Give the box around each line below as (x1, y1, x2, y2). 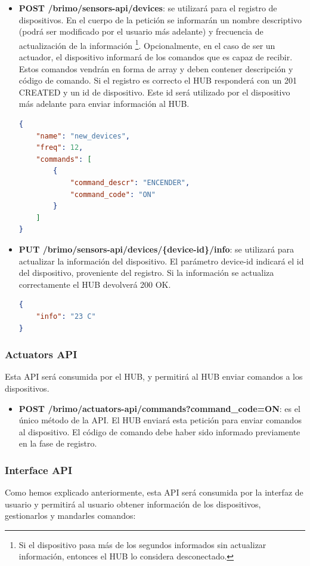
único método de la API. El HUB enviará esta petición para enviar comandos (18, 414, 302, 426)
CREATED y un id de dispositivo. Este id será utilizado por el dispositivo (18, 85, 290, 98)
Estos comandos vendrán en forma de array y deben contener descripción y (18, 62, 293, 75)
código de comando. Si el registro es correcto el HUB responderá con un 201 (18, 74, 297, 87)
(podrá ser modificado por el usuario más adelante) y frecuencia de (18, 25, 263, 38)
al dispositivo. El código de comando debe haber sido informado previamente (18, 425, 300, 438)
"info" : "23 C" (36, 312, 96, 321)
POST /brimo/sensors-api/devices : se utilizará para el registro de (18, 2, 277, 14)
